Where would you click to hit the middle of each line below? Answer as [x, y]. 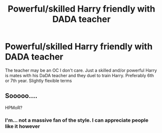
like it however [23, 126]
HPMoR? [14, 107]
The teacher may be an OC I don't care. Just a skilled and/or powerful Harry [81, 70]
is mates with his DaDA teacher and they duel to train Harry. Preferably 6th [80, 75]
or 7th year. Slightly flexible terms [39, 81]
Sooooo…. [21, 96]
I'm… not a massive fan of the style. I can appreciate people [77, 120]
